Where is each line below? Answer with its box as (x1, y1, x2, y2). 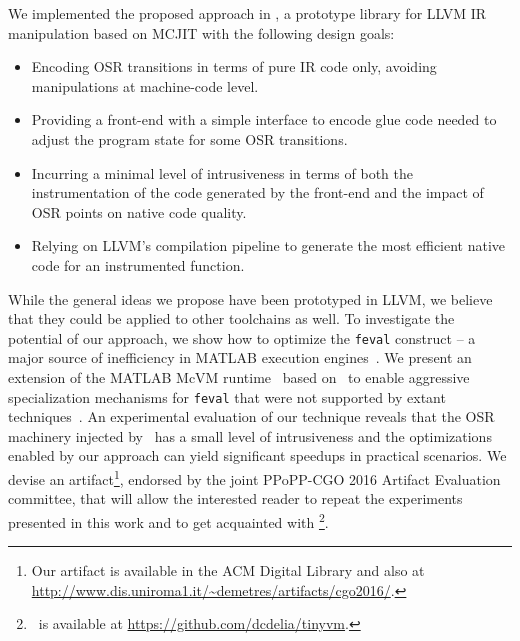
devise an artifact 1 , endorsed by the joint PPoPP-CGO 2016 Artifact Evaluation (8, 466, 501, 489)
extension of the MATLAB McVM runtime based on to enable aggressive (8, 366, 470, 387)
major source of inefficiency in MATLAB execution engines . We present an (8, 347, 472, 368)
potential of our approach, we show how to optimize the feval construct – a (8, 327, 476, 348)
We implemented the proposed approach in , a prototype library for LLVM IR (8, 3, 487, 23)
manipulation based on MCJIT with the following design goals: (8, 22, 395, 43)
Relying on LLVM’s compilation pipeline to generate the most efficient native (31, 235, 506, 256)
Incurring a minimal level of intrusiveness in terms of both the (31, 162, 413, 183)
